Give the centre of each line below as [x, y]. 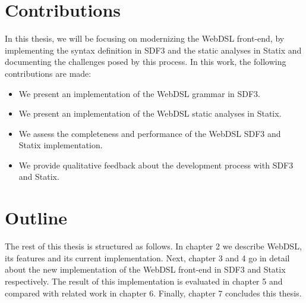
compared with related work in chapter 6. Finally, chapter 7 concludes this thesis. [153, 293]
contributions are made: [48, 73]
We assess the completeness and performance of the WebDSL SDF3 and [150, 133]
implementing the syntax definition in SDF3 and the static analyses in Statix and [153, 50]
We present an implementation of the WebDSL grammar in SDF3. [140, 93]
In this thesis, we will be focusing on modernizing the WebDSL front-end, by [145, 38]
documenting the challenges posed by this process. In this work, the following [146, 62]
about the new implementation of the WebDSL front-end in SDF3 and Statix [145, 269]
